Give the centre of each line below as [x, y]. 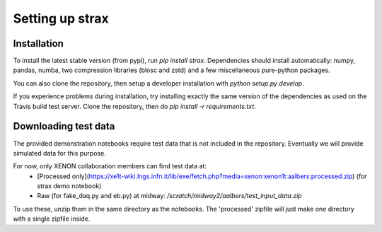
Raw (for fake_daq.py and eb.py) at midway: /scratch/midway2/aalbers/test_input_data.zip [169, 196]
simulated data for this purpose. [59, 153]
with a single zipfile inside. [52, 219]
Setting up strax [61, 18]
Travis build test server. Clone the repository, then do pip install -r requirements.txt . [134, 106]
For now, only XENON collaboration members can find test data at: [110, 166]
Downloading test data [64, 126]
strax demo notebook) [69, 186]
